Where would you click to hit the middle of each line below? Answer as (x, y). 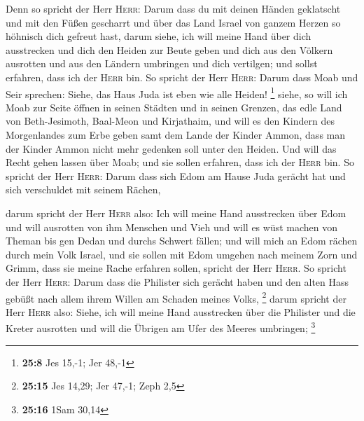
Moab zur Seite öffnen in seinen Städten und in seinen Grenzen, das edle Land (174, 107)
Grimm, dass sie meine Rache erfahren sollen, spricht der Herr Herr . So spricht (176, 268)
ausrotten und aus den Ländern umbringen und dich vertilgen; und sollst (162, 63)
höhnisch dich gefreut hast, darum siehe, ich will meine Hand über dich (159, 36)
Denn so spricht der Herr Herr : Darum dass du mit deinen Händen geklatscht (173, 8)
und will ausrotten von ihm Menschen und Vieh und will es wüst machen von (172, 227)
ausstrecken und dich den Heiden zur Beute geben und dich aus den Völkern (169, 49)
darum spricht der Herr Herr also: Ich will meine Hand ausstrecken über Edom (176, 213)
